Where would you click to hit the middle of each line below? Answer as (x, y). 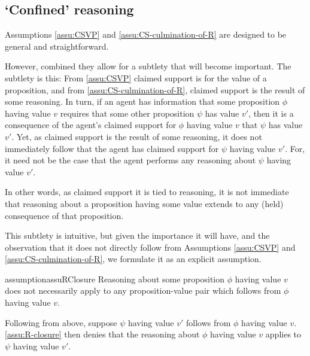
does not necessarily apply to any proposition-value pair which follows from (143, 290)
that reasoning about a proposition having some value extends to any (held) (144, 203)
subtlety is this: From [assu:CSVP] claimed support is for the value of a (136, 77)
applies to (283, 334)
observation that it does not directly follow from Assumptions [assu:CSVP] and (150, 247)
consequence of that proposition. (64, 215)
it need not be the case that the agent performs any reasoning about (130, 160)
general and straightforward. (57, 46)
